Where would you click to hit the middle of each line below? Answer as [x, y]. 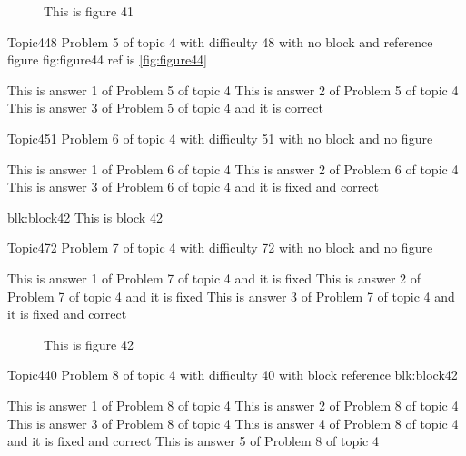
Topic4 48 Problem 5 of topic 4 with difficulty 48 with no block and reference [220, 41]
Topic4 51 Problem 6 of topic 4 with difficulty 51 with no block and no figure [220, 138]
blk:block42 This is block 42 [85, 217]
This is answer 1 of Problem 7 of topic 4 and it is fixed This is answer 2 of [214, 278]
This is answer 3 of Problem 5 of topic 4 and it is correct [165, 108]
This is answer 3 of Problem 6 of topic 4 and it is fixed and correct [193, 187]
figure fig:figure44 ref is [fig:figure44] [107, 59]
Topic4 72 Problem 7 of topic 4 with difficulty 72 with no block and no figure [220, 248]
